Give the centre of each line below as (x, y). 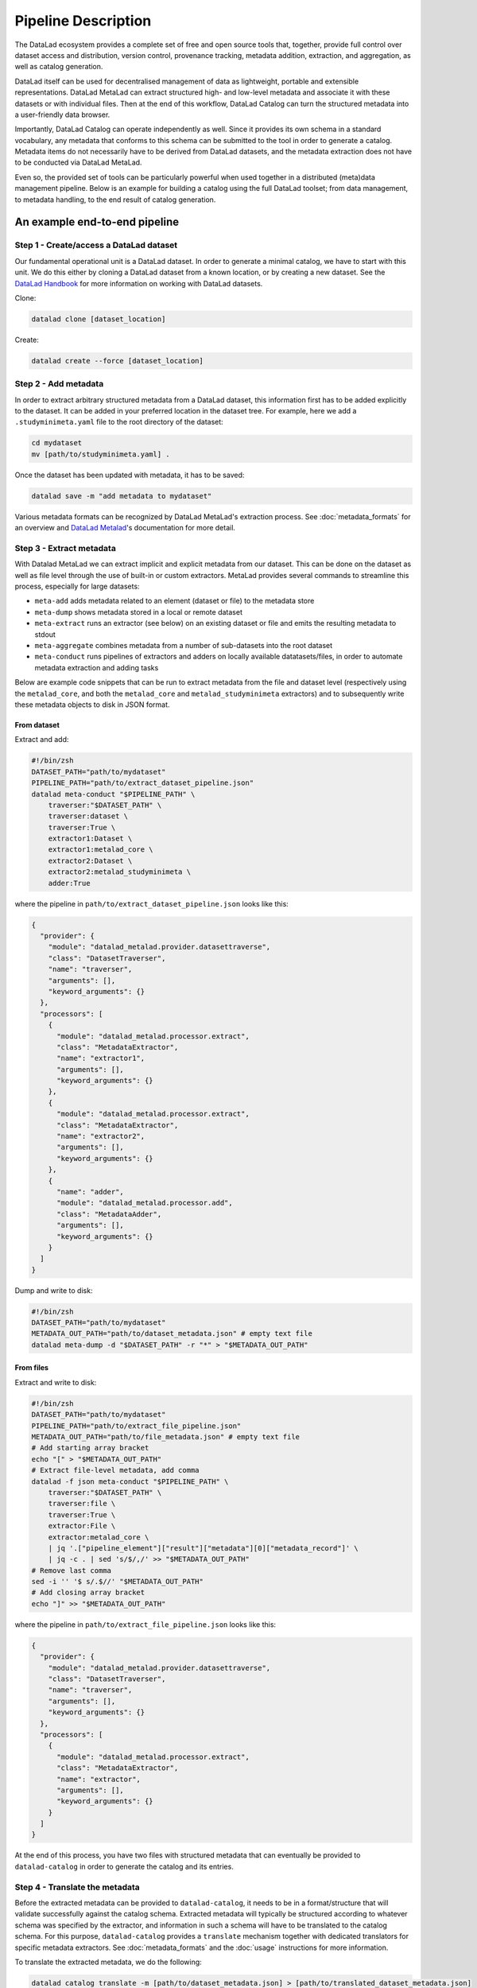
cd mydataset (57, 443)
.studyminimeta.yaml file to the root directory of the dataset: (119, 422)
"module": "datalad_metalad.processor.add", (145, 1203)
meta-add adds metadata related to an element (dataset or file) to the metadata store (175, 601)
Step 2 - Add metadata (59, 384)
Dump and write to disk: (54, 1290)
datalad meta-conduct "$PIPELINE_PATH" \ (113, 794)
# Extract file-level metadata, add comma (115, 1470)
